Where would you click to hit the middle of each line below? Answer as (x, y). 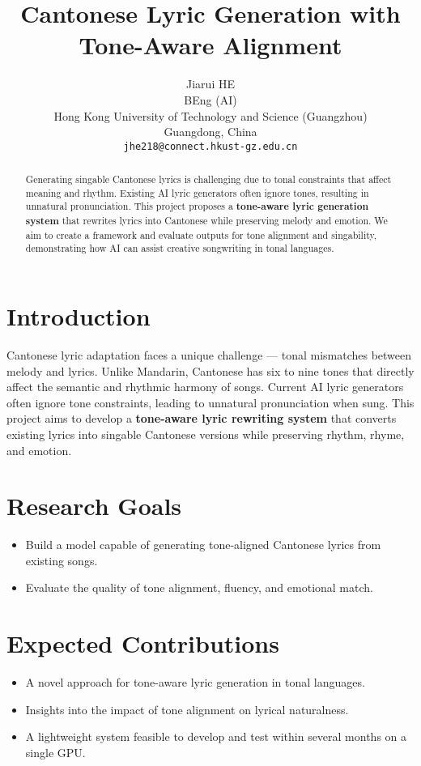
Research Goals (94, 506)
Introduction (79, 316)
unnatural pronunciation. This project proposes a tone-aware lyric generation (197, 206)
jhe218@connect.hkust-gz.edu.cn (210, 146)
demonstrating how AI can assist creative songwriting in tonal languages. (180, 248)
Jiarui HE (210, 84)
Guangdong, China (210, 132)
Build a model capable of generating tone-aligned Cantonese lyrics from (203, 545)
